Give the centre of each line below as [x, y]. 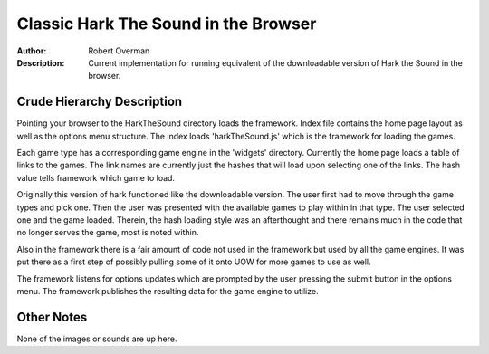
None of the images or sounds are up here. [97, 339]
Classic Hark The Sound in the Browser [167, 24]
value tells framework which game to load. [96, 177]
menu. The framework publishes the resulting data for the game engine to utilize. [168, 291]
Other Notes [52, 317]
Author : [32, 51]
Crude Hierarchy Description [100, 102]
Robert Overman [119, 51]
